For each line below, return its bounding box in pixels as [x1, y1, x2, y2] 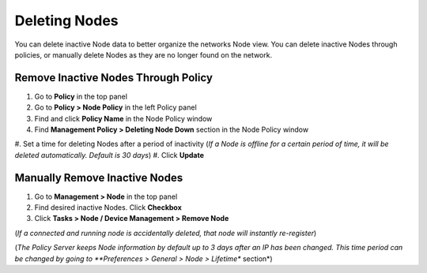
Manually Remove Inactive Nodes [14, 170, 183, 185]
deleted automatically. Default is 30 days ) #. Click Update [14, 150, 205, 159]
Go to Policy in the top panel [34, 92, 128, 101]
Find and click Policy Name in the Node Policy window [34, 114, 213, 123]
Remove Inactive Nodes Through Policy [14, 71, 213, 84]
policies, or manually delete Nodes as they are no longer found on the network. [14, 50, 273, 59]
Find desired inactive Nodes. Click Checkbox [34, 203, 182, 212]
